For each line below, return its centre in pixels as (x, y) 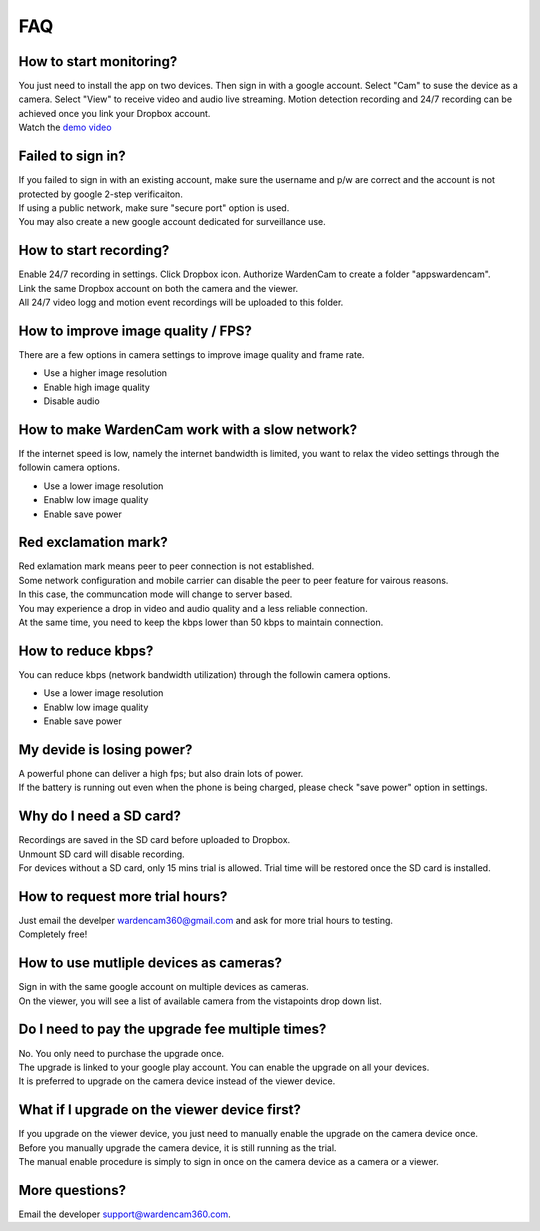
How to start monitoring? (98, 61)
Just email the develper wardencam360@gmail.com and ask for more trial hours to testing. (206, 920)
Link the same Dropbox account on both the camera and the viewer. (158, 288)
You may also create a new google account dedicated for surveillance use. (172, 222)
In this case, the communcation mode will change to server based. (155, 594)
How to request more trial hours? (123, 896)
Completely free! (53, 934)
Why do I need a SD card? (100, 816)
